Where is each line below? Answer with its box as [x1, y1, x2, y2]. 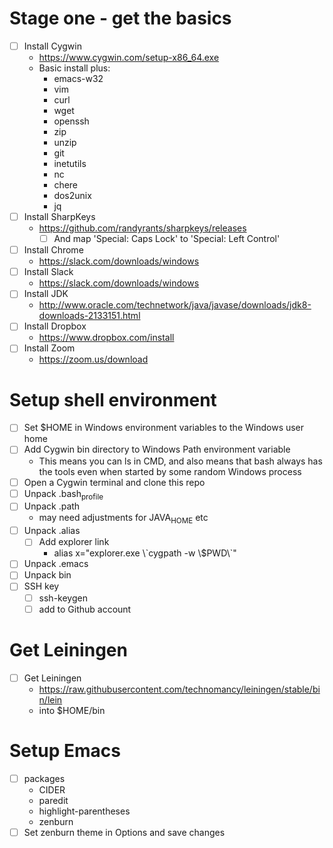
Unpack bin [23, 569, 72, 581]
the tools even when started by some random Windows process [38, 465, 302, 477]
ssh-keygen [38, 592, 88, 604]
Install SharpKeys [23, 211, 96, 222]
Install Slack [23, 266, 74, 278]
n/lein [38, 693, 63, 706]
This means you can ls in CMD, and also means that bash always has [38, 455, 323, 467]
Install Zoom [23, 342, 76, 354]
